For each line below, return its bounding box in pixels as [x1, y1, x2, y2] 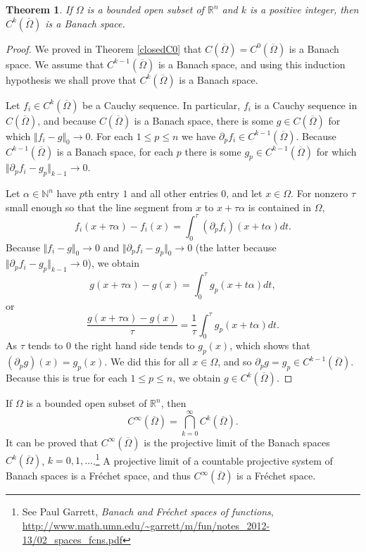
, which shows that [229, 338, 310, 353]
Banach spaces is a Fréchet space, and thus [6, 468, 191, 483]
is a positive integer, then [250, 2, 359, 16]
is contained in [248, 199, 311, 214]
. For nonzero [291, 186, 348, 201]
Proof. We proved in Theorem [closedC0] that [6, 41, 202, 56]
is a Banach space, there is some [134, 113, 274, 127]
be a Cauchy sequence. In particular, [82, 97, 241, 112]
